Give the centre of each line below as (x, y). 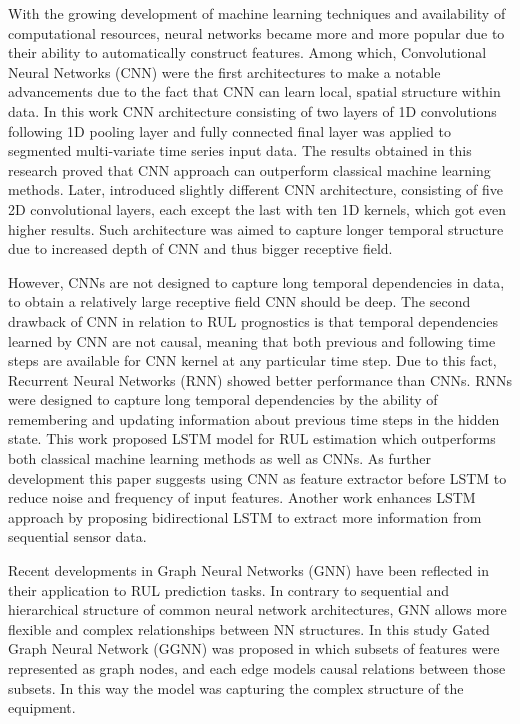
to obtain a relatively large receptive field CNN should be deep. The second (239, 301)
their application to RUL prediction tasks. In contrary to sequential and (229, 589)
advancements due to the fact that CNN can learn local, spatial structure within (254, 91)
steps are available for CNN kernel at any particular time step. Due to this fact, (252, 360)
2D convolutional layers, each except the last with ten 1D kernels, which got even (257, 208)
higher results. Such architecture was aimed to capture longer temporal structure (256, 228)
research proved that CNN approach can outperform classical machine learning (249, 169)
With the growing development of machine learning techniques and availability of (257, 13)
